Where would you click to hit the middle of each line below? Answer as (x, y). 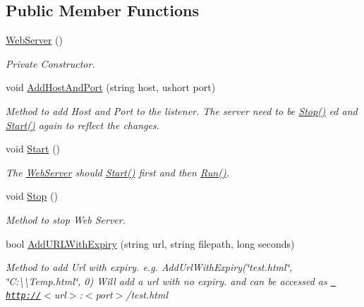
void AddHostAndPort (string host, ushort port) (111, 87)
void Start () (33, 149)
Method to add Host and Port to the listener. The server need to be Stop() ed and (182, 110)
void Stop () (32, 196)
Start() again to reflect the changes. (83, 125)
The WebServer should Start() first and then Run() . (117, 172)
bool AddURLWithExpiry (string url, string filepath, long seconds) (150, 243)
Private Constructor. (50, 63)
